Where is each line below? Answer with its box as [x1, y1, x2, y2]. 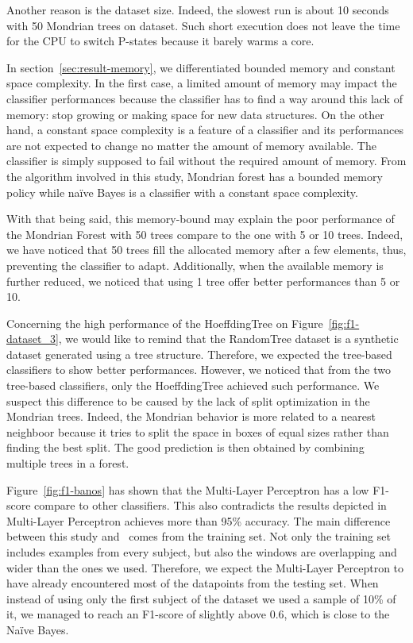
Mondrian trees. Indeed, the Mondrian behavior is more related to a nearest [6, 408, 376, 425]
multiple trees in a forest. [6, 455, 129, 472]
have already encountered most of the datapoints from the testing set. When [6, 575, 379, 591]
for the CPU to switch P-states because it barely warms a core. [6, 33, 315, 49]
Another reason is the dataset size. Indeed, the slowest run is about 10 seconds [6, 2, 389, 17]
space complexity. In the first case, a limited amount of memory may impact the [6, 75, 397, 91]
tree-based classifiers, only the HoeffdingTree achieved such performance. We [6, 377, 380, 394]
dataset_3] [6, 330, 59, 347]
